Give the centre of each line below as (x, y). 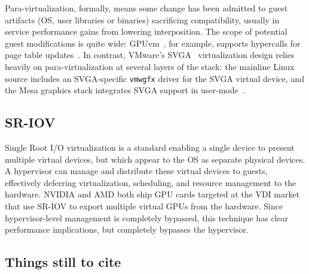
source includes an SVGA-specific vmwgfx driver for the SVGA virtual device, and (154, 78)
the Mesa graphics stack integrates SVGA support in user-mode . (125, 90)
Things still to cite (63, 262)
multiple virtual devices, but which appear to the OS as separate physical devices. (155, 159)
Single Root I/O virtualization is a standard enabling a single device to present (150, 147)
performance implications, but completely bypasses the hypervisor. (127, 229)
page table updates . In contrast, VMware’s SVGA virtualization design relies (150, 55)
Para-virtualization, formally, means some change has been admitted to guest (146, 8)
